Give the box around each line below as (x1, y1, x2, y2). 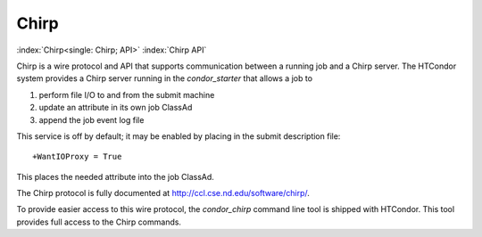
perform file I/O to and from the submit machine (38, 89, 215, 100)
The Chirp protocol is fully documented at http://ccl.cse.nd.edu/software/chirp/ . (16, 188, 310, 199)
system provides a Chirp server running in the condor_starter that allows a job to (16, 73, 312, 84)
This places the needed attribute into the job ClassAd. (16, 171, 214, 182)
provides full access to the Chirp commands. (16, 217, 182, 227)
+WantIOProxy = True (32, 151, 122, 162)
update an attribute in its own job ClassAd (38, 102, 193, 113)
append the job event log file (38, 114, 145, 125)
